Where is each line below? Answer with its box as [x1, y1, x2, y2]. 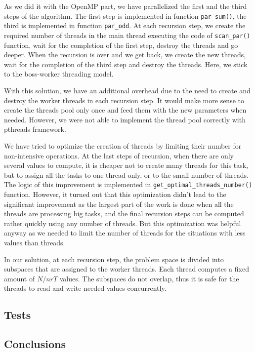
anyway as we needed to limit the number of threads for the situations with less [4, 228, 246, 238]
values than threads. [4, 237, 65, 247]
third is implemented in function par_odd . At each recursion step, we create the [4, 20, 246, 31]
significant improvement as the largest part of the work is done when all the [4, 198, 234, 209]
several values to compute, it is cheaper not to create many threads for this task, [4, 160, 249, 170]
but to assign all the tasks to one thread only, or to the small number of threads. [4, 169, 249, 180]
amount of [4, 273, 35, 283]
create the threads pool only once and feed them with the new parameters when [4, 105, 247, 115]
